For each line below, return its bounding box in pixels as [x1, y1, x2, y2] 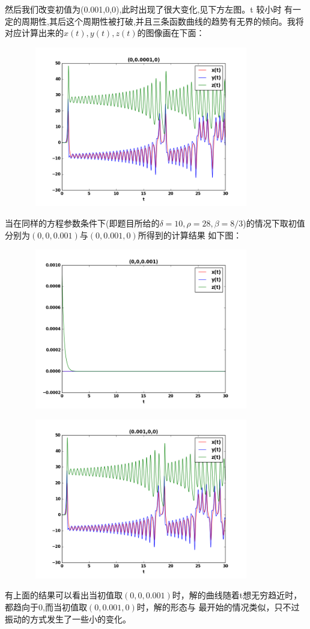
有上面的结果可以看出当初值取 [5, 589, 123, 601]
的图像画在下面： [137, 26, 205, 39]
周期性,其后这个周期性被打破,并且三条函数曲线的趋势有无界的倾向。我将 [21, 14, 304, 27]
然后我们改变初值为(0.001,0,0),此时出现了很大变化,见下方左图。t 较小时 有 [5, 3, 293, 15]
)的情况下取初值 [243, 216, 305, 229]
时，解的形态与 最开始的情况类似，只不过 [136, 601, 300, 613]
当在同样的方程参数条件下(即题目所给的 [5, 216, 160, 229]
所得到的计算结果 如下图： [138, 228, 242, 241]
